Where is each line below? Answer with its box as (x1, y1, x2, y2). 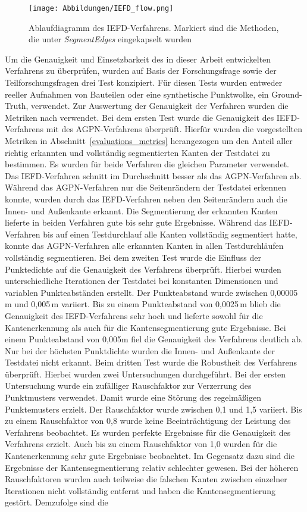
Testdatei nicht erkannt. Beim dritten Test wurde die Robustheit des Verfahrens (5, 356, 297, 369)
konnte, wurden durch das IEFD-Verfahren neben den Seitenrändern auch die (5, 192, 287, 205)
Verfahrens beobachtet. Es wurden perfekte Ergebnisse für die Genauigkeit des (5, 426, 291, 438)
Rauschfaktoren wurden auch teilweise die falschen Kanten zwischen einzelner (5, 473, 287, 485)
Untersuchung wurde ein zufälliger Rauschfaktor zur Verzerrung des (5, 379, 252, 392)
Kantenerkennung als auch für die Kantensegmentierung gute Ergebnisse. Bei (5, 321, 286, 333)
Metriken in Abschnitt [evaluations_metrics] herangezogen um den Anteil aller (5, 135, 293, 146)
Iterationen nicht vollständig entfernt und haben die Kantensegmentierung (5, 484, 275, 497)
